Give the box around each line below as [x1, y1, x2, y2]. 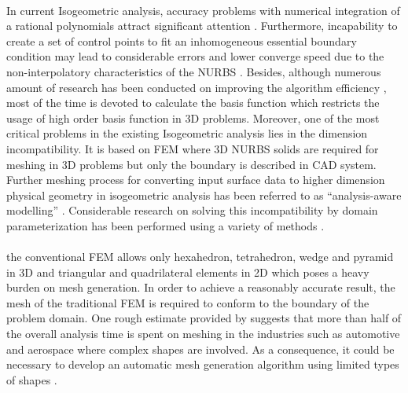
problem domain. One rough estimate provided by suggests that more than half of [6, 310, 402, 326]
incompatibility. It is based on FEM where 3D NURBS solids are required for [6, 140, 379, 156]
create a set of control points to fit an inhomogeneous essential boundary [6, 32, 357, 49]
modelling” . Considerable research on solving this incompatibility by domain [6, 202, 378, 219]
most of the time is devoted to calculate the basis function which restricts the [6, 94, 380, 111]
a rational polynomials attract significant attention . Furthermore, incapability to [6, 17, 398, 34]
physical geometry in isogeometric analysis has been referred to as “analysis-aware [6, 186, 402, 203]
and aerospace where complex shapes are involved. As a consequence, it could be [6, 340, 395, 357]
